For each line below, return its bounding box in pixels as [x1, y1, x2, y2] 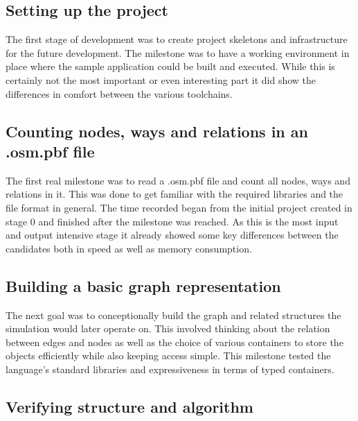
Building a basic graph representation [6, 275, 281, 296]
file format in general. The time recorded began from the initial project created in [6, 200, 352, 214]
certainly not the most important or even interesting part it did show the [6, 72, 316, 87]
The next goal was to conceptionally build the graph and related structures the [6, 307, 341, 322]
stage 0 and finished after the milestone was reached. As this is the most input [6, 214, 339, 228]
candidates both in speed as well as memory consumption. [6, 241, 252, 255]
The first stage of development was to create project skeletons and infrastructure [6, 32, 348, 46]
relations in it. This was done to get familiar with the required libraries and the [6, 187, 343, 201]
